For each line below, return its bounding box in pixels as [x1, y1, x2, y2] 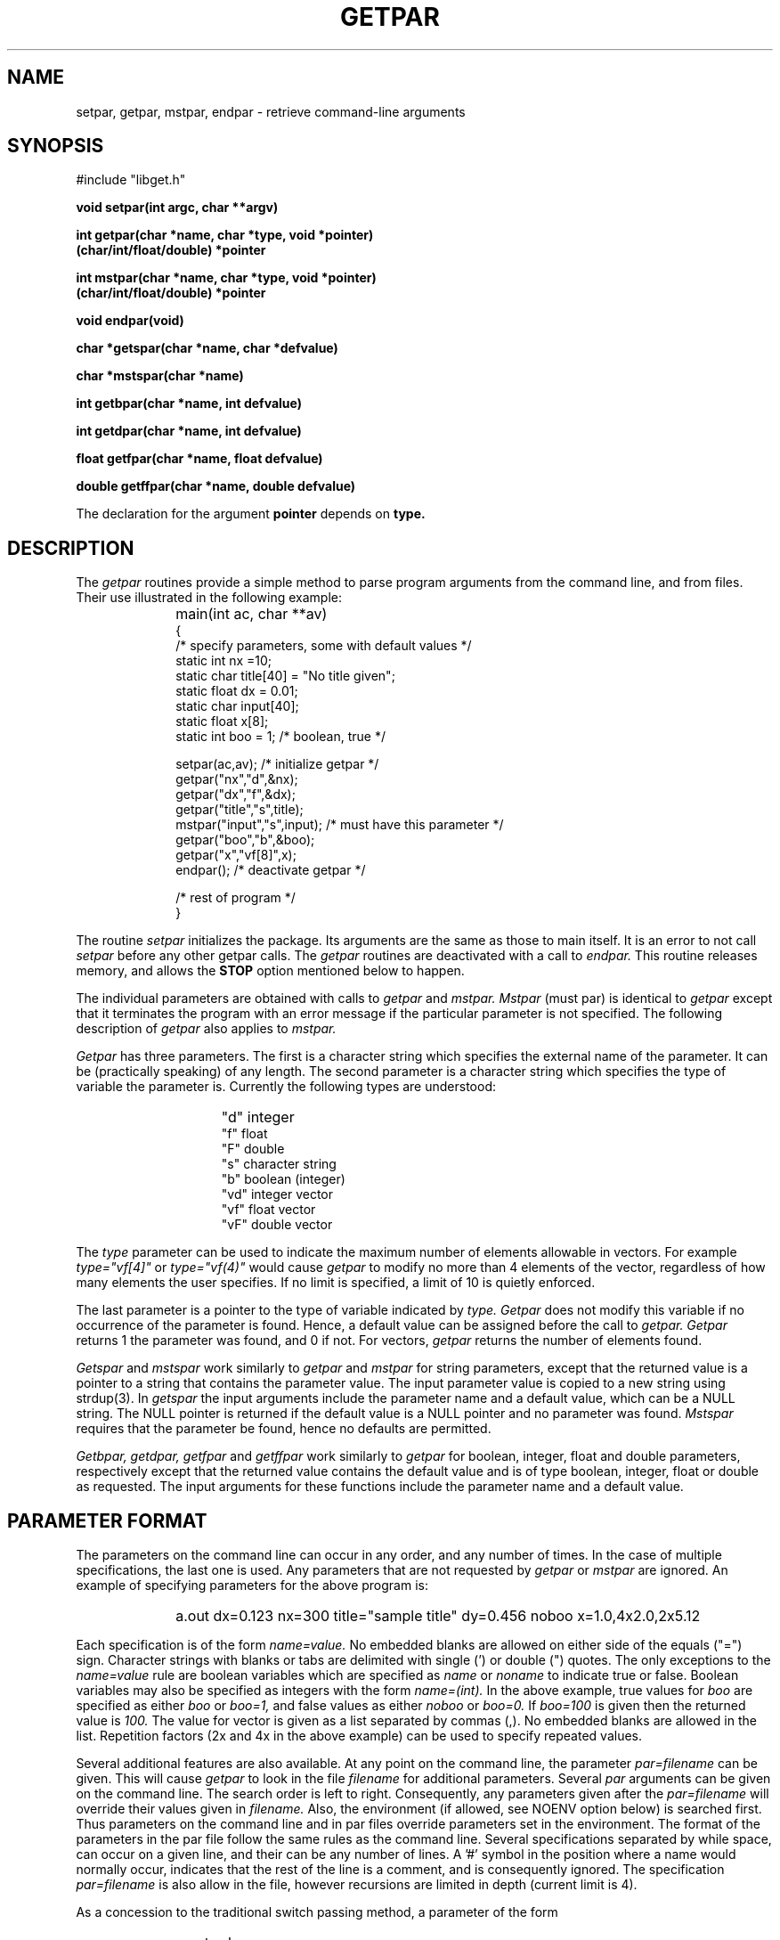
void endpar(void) [76, 313, 184, 329]
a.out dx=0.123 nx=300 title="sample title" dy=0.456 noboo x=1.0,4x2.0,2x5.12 [175, 1607, 701, 1626]
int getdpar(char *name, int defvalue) [76, 423, 302, 439]
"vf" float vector [221, 1202, 316, 1218]
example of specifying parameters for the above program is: [76, 1577, 428, 1594]
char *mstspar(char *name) [76, 368, 244, 384]
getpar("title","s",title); [175, 802, 304, 818]
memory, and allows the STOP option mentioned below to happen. [76, 963, 465, 979]
